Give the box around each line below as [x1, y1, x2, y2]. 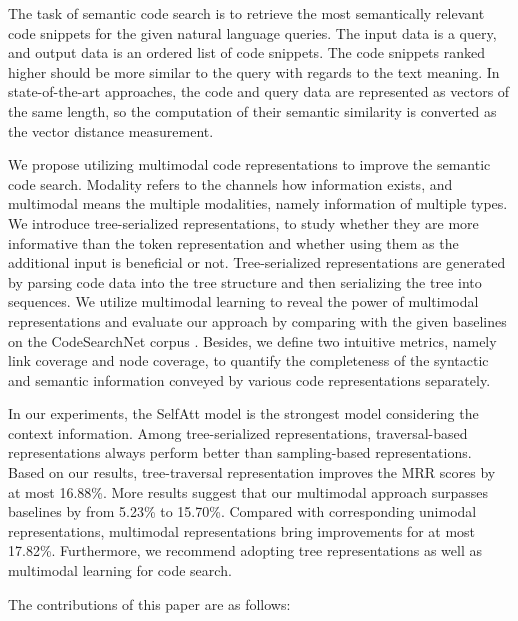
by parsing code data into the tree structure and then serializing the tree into [8, 271, 482, 292]
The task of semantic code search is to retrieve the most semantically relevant [8, 3, 485, 23]
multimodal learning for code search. [8, 560, 232, 581]
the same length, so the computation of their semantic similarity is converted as [8, 100, 497, 121]
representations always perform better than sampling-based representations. [8, 442, 472, 463]
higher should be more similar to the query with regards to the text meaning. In [8, 61, 500, 82]
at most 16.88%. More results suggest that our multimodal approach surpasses [8, 481, 488, 502]
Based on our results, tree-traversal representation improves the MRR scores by [8, 462, 496, 483]
